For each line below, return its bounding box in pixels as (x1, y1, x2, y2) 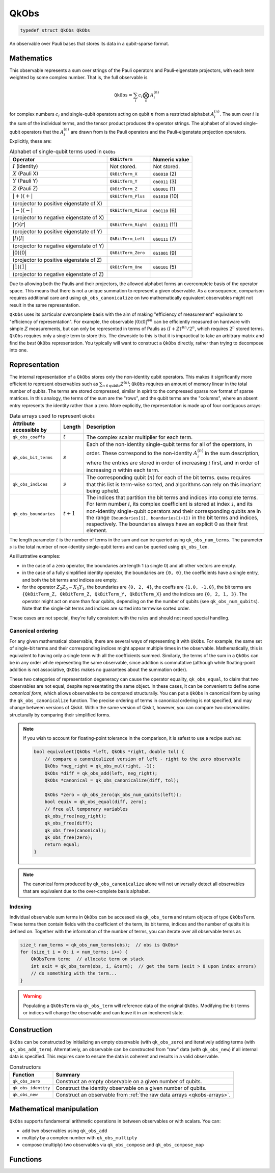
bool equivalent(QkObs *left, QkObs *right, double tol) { (34, 749, 184, 755)
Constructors (9, 1063, 41, 1070)
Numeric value (153, 156, 189, 163)
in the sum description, (204, 450, 260, 457)
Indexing (9, 903, 32, 910)
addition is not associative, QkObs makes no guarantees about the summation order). (9, 666, 188, 673)
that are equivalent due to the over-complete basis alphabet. (23, 888, 150, 894)
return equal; (44, 842, 80, 847)
